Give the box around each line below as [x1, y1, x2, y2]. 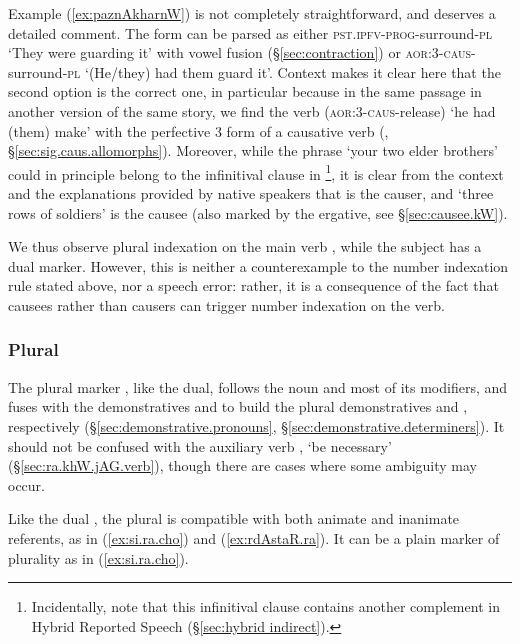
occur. [8, 474, 45, 495]
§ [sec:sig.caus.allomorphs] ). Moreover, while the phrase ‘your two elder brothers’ [8, 140, 498, 161]
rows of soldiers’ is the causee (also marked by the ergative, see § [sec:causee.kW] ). [8, 202, 508, 223]
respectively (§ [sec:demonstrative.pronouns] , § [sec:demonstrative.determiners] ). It [8, 415, 505, 436]
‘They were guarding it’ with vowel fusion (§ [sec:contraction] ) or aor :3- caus [8, 42, 471, 63]
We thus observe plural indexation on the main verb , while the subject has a [8, 236, 482, 257]
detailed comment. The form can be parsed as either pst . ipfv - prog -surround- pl [8, 22, 493, 43]
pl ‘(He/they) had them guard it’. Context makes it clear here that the [67, 61, 501, 82]
